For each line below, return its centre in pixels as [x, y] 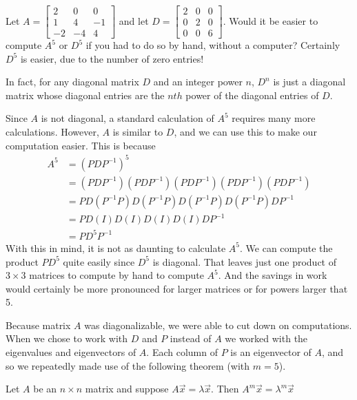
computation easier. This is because [81, 145]
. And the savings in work [273, 275]
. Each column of [182, 352]
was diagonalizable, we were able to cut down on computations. [218, 325]
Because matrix [38, 325]
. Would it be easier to [271, 20]
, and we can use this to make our [245, 132]
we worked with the [266, 338]
